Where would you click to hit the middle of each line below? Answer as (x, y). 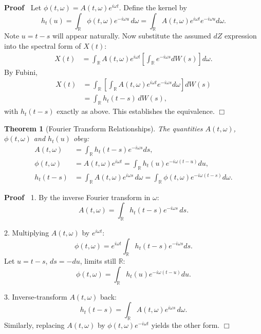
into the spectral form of (43, 45)
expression (240, 36)
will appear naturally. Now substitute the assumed (132, 36)
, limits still (98, 261)
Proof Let (23, 7)
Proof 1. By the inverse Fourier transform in (77, 197)
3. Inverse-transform (36, 296)
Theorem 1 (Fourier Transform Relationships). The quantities (104, 128)
